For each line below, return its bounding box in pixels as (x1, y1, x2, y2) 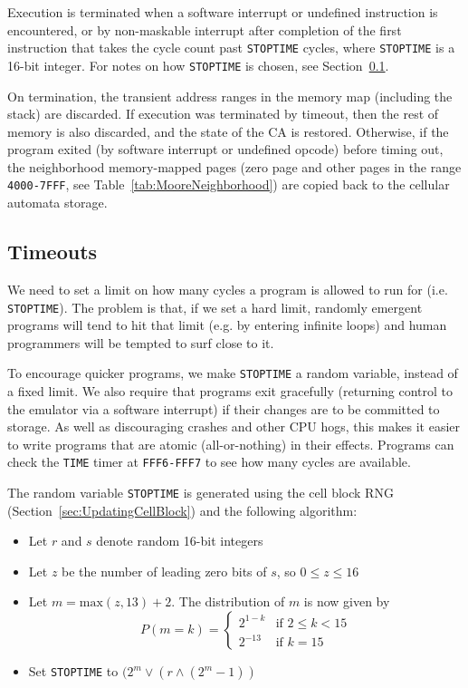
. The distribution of (171, 592, 285, 611)
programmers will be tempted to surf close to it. (7, 333, 274, 352)
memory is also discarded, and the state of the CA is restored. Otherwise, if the (7, 121, 449, 141)
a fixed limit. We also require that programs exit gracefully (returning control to (7, 382, 454, 401)
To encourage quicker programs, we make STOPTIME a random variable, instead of (7, 363, 458, 383)
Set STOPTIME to (28, 662, 119, 681)
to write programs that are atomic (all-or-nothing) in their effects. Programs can (7, 434, 454, 453)
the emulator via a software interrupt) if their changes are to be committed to (7, 399, 440, 418)
